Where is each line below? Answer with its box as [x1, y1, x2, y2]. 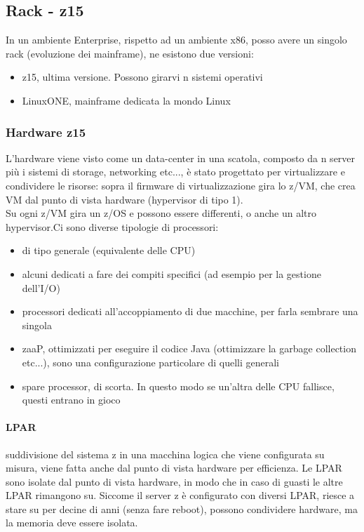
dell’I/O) [22, 280, 60, 295]
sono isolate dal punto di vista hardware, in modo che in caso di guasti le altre [6, 474, 343, 488]
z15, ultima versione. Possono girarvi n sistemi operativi [22, 69, 263, 84]
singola [22, 317, 52, 332]
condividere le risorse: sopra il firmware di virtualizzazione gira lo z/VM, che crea [6, 178, 356, 192]
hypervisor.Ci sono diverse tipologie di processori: [6, 219, 219, 234]
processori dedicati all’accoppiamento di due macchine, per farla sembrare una [22, 304, 358, 319]
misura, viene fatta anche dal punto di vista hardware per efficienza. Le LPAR [6, 460, 342, 475]
